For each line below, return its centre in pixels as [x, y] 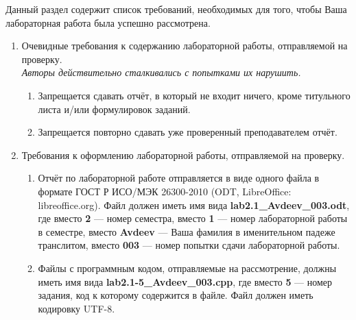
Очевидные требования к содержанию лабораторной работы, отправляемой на [185, 46]
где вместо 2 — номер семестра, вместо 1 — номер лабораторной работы [193, 218]
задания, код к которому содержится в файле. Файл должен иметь [176, 295]
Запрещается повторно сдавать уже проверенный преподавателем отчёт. [188, 132]
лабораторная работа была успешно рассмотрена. [108, 22]
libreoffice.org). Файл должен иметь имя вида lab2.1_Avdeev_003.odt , [194, 205]
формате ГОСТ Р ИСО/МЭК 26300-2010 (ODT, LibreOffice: [165, 191]
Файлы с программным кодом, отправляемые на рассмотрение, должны [187, 268]
